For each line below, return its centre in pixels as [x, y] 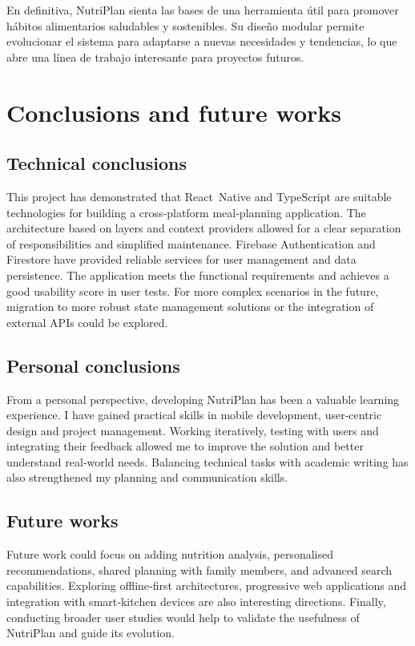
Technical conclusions [97, 163]
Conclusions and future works [174, 112]
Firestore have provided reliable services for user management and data [181, 259]
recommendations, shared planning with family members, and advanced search [199, 569]
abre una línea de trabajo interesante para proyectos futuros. [155, 57]
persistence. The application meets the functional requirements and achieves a [198, 275]
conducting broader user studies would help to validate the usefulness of [183, 617]
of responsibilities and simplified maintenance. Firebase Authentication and [191, 243]
